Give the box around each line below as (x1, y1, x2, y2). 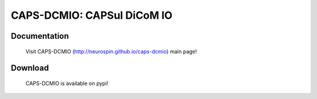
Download (11, 63, 49, 73)
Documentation (11, 31, 69, 41)
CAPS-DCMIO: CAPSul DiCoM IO (11, 9, 173, 22)
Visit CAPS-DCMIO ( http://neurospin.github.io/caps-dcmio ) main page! (25, 47, 197, 55)
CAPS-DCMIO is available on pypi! (25, 80, 109, 87)
